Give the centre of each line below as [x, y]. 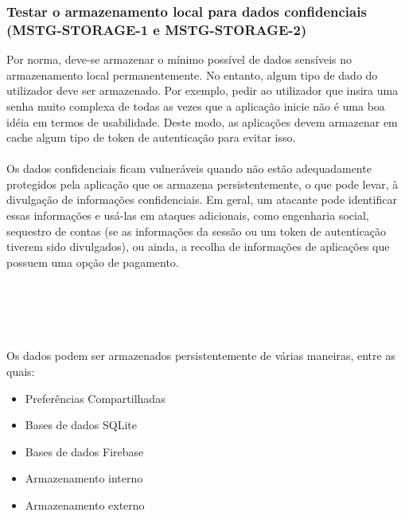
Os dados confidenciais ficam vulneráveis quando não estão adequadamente [189, 168]
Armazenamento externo [85, 504]
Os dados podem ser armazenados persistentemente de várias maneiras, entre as [201, 356]
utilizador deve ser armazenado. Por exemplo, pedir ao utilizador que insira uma [202, 90]
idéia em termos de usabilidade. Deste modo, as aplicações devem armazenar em [202, 121]
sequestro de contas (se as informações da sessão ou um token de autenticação [197, 231]
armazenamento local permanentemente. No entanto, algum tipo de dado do [192, 74]
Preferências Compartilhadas [95, 398]
